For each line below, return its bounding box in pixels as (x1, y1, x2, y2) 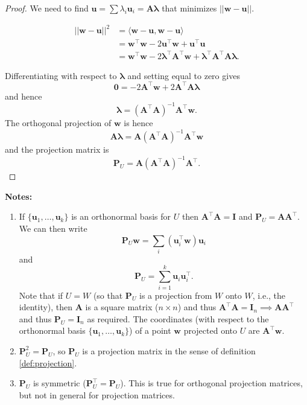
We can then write (19, 222, 87, 234)
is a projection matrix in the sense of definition (82, 344, 256, 357)
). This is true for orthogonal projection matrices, (120, 377, 303, 389)
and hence (5, 89, 42, 102)
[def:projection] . (19, 356, 77, 369)
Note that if (19, 289, 63, 301)
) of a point (129, 324, 171, 337)
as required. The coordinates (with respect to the (87, 312, 269, 325)
